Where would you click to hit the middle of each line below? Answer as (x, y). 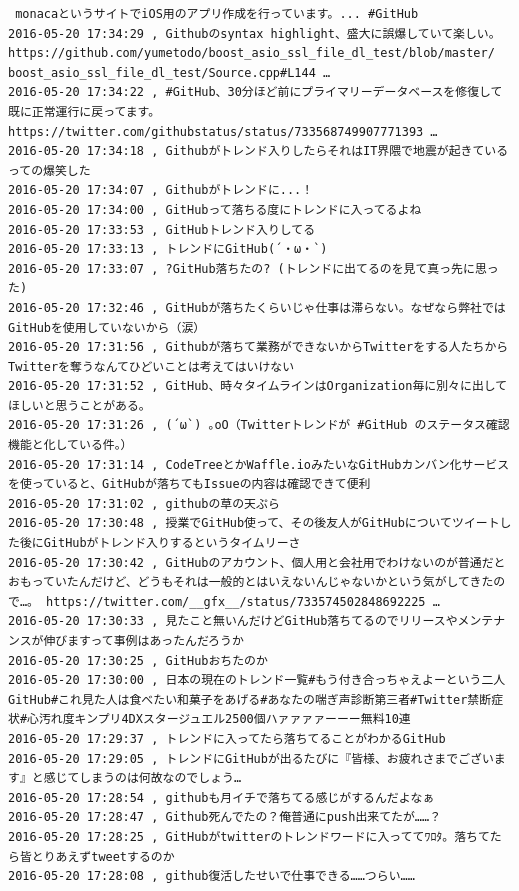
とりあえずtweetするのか (103, 856)
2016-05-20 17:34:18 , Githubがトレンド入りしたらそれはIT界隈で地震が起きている (258, 151)
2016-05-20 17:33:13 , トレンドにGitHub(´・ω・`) (168, 249)
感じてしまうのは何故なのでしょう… (142, 778)
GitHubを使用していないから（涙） (107, 327)
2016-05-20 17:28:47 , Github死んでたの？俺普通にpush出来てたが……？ (225, 817)
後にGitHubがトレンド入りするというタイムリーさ (160, 543)
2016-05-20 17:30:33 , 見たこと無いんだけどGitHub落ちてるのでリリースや (233, 621)
